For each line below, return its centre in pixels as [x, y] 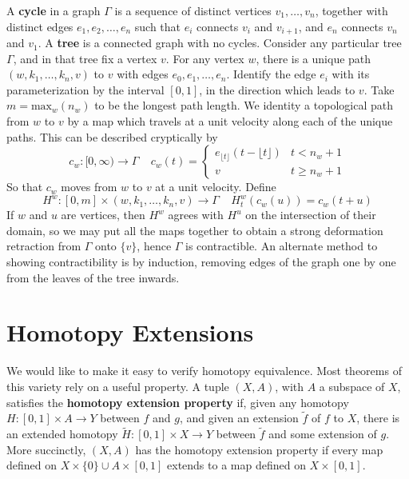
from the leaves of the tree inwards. [93, 277]
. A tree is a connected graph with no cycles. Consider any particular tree [220, 43]
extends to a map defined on [236, 465]
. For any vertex [205, 58]
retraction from [44, 246]
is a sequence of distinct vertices [193, 10]
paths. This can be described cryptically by [112, 136]
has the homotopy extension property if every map [259, 449]
